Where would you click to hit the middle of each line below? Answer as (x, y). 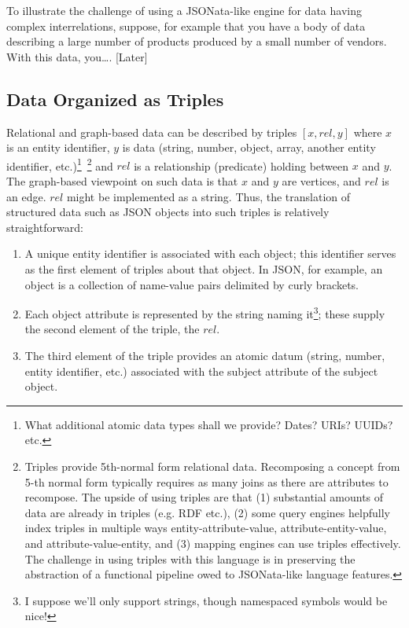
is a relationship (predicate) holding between (241, 165)
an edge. (26, 196)
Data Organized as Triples (115, 99)
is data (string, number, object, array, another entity (249, 147)
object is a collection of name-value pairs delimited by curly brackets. (192, 284)
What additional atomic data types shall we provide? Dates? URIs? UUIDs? (209, 424)
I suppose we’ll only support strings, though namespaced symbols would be (206, 600)
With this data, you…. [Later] (77, 56)
